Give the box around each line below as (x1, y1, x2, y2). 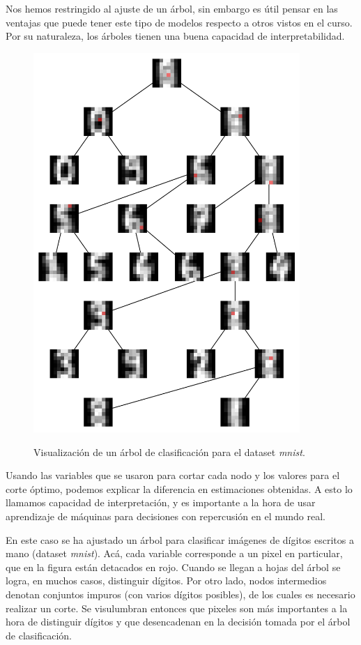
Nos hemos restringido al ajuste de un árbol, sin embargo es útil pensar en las (6, 1, 338, 15)
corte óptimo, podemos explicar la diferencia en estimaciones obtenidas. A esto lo (6, 481, 353, 496)
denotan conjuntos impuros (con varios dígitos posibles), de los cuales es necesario (6, 586, 355, 601)
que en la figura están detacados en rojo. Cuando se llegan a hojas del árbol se (6, 559, 341, 574)
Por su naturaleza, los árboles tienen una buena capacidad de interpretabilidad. (6, 29, 345, 43)
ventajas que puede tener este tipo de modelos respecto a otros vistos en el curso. (6, 15, 353, 29)
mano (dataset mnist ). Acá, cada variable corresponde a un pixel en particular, (6, 546, 343, 561)
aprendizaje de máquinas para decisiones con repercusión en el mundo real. (6, 508, 326, 523)
